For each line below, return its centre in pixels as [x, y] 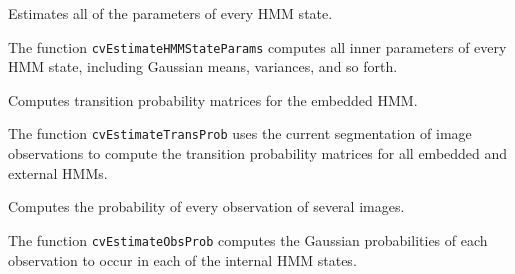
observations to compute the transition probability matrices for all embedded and [258, 153]
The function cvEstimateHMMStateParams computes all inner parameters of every [257, 46]
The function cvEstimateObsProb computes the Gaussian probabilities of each [248, 239]
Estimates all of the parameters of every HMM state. [170, 13]
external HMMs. [58, 172]
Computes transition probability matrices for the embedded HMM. [213, 99]
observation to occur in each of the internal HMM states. [182, 259]
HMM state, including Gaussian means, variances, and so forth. [203, 66]
